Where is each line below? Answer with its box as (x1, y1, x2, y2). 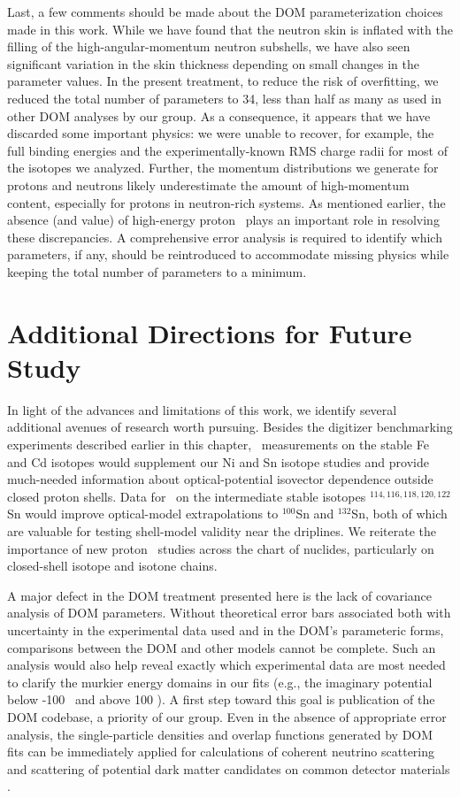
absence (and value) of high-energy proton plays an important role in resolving (7, 211, 440, 229)
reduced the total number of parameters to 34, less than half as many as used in (7, 88, 441, 107)
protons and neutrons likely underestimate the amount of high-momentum (7, 175, 410, 194)
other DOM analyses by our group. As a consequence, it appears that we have (7, 106, 431, 125)
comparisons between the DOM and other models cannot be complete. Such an (7, 638, 436, 656)
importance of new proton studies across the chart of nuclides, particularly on (7, 539, 434, 557)
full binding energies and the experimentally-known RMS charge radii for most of (7, 141, 448, 159)
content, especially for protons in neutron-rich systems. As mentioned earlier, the (7, 193, 446, 211)
